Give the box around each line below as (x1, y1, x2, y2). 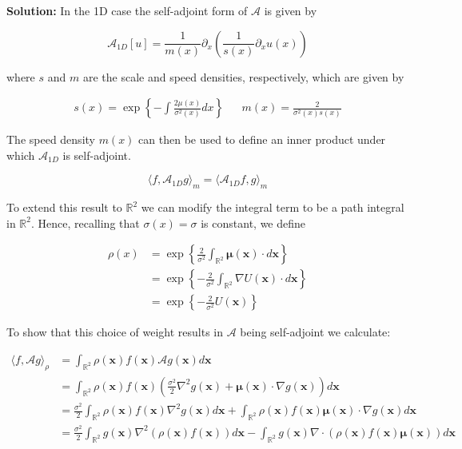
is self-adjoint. (62, 146, 131, 163)
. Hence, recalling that (30, 214, 140, 231)
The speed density (6, 131, 95, 148)
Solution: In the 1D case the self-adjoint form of (6, 2, 248, 18)
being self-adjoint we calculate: (240, 324, 391, 340)
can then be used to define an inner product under (138, 131, 386, 148)
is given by (264, 2, 317, 18)
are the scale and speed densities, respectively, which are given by (82, 68, 404, 85)
